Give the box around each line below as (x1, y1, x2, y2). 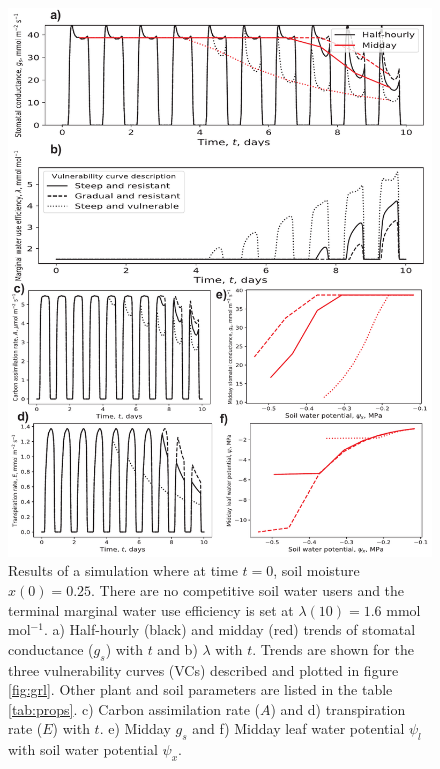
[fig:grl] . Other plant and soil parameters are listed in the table (8, 679, 393, 700)
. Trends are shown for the (252, 638, 414, 659)
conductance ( (8, 638, 94, 659)
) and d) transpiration (270, 698, 406, 719)
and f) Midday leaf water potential (192, 718, 405, 739)
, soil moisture (273, 560, 360, 581)
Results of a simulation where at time (8, 560, 238, 581)
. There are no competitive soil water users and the (91, 580, 405, 601)
